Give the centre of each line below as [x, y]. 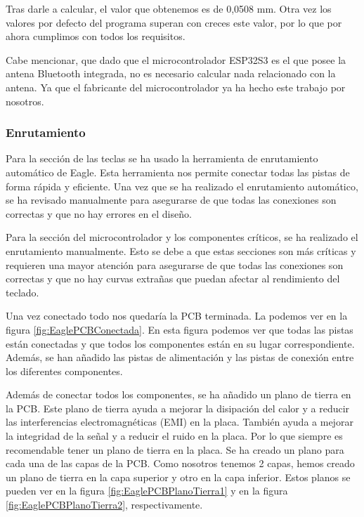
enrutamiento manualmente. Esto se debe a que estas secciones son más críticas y [181, 250]
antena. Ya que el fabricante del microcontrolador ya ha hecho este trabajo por [176, 87]
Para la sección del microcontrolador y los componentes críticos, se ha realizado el [182, 237]
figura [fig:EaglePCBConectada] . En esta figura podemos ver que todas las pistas [180, 329]
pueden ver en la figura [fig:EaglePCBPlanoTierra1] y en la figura [147, 491]
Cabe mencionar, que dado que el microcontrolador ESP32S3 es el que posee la [176, 59]
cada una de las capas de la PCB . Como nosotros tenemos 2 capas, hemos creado [180, 463]
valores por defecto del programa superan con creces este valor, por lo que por [174, 22]
